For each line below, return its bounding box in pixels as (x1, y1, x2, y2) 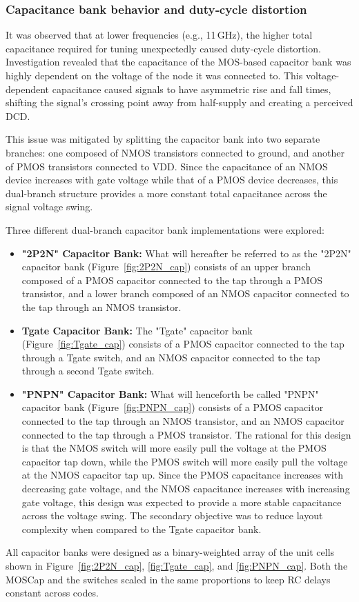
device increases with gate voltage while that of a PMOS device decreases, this (6, 172, 338, 187)
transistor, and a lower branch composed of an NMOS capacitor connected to (21, 286, 349, 301)
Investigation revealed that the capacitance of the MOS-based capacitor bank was (6, 54, 351, 69)
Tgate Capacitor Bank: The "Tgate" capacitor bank (21, 323, 253, 337)
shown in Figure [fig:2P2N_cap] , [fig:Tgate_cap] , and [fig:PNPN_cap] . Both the (6, 559, 348, 572)
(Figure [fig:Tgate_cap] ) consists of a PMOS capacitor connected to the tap (21, 337, 345, 351)
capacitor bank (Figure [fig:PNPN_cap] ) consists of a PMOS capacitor (21, 400, 324, 414)
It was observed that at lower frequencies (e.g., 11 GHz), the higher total (6, 28, 313, 42)
